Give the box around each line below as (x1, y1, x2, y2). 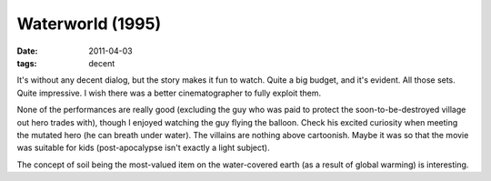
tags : (16, 57, 37, 68)
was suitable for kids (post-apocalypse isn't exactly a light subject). (16, 142, 270, 154)
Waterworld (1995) (16, 14, 162, 34)
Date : (16, 45, 38, 56)
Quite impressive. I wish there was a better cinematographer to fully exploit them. (16, 87, 322, 98)
